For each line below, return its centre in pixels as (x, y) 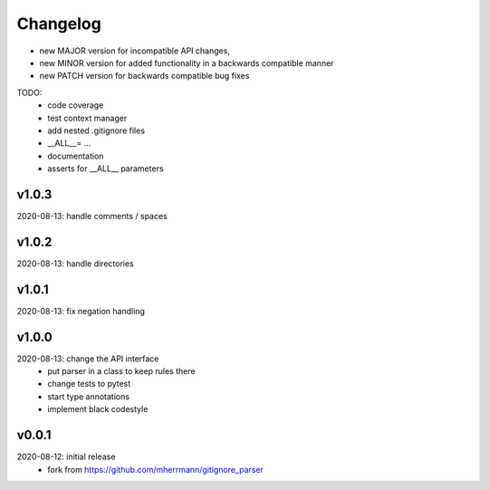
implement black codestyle (98, 409)
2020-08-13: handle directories (76, 264)
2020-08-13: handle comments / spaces (92, 216)
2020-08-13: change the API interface (88, 359)
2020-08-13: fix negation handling (81, 311)
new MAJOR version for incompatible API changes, (135, 51)
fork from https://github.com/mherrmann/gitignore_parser (156, 469)
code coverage (76, 105)
